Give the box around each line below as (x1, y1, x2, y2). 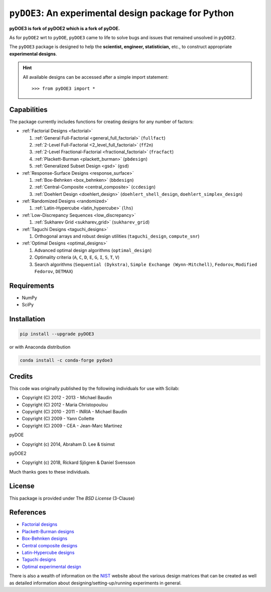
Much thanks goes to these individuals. (9, 468, 90, 475)
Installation (9, 315, 45, 323)
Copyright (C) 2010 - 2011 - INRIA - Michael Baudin (22, 408, 127, 414)
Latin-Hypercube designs (22, 550, 75, 556)
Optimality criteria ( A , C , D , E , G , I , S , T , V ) (34, 254, 120, 261)
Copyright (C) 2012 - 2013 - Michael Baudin (22, 395, 112, 401)
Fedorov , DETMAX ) (34, 269, 73, 274)
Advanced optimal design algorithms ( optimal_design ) (34, 247, 152, 253)
